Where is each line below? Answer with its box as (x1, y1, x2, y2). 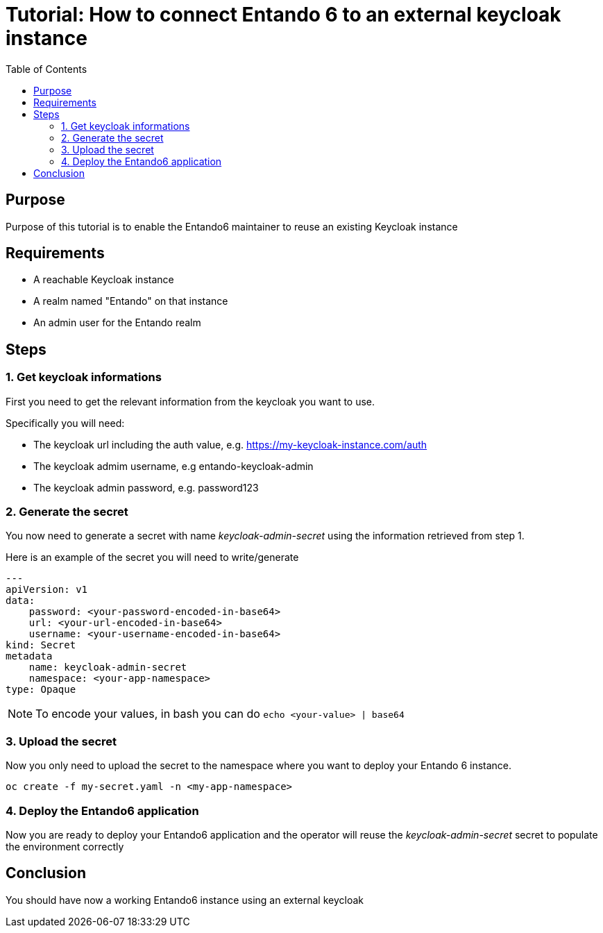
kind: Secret (6, 639, 76, 651)
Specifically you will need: (6, 417, 125, 429)
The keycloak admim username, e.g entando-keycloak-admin (33, 460, 314, 472)
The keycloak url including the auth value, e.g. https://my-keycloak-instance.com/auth (33, 438, 427, 451)
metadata (6, 650, 53, 662)
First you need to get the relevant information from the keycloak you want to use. (6, 395, 375, 407)
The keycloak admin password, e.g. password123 (33, 481, 259, 494)
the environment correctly (6, 840, 124, 852)
